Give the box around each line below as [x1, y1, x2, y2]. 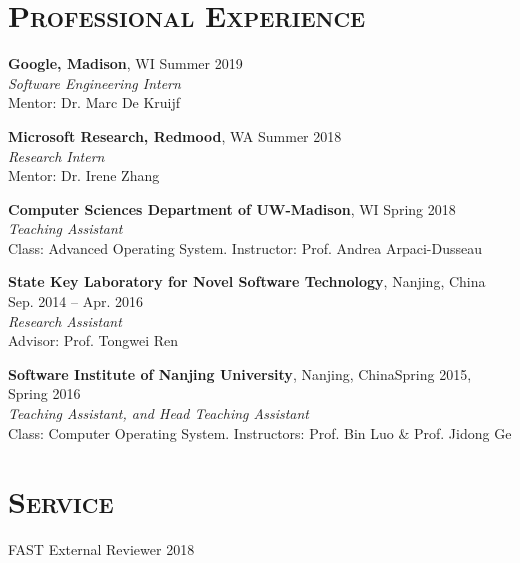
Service [8, 481, 114, 522]
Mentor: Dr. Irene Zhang [8, 165, 160, 186]
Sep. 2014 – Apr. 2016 [8, 291, 143, 312]
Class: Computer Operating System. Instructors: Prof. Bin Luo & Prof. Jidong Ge [8, 422, 512, 443]
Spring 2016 [8, 383, 81, 404]
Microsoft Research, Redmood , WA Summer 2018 [8, 125, 342, 146]
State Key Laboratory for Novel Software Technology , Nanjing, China [8, 271, 486, 292]
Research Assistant [8, 310, 122, 331]
